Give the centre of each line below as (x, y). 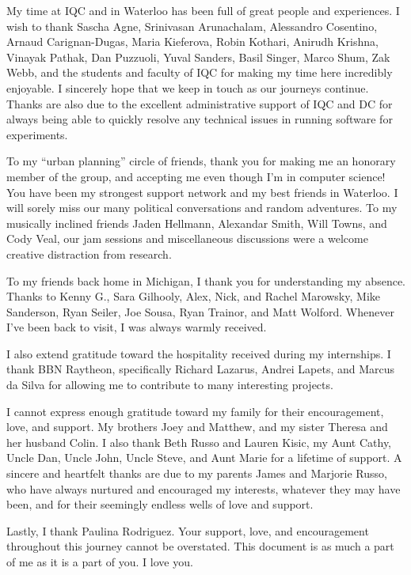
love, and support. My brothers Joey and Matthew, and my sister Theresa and (197, 427)
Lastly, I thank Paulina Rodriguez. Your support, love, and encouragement (188, 530)
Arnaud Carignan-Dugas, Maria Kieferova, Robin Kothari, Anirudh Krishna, (192, 42)
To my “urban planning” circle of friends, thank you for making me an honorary (201, 161)
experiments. (37, 134)
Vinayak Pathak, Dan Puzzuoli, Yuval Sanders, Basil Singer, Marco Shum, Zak (198, 57)
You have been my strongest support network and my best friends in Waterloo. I (202, 192)
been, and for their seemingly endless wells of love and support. (160, 504)
